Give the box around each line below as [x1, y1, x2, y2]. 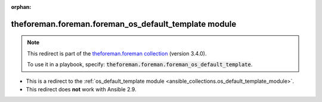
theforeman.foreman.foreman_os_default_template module [11, 18, 237, 29]
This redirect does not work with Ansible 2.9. [26, 85, 137, 92]
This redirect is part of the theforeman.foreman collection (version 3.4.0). [27, 50, 207, 57]
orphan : [11, 4, 32, 10]
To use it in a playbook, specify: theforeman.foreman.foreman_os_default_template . [27, 61, 253, 68]
